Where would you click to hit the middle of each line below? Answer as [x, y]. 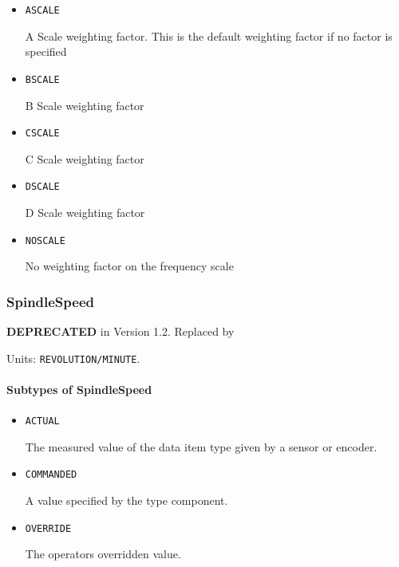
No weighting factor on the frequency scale [129, 266]
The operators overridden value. [103, 554]
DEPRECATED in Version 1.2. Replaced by [120, 331]
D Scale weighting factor [85, 212]
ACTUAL [42, 421]
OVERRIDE [48, 528]
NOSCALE [45, 240]
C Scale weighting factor [85, 158]
